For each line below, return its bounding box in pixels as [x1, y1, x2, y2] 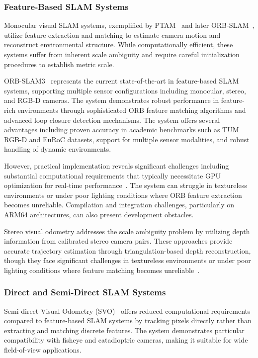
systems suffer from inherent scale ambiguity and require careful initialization [4, 49, 240, 59]
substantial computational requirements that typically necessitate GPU [4, 170, 221, 180]
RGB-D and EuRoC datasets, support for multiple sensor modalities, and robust [4, 134, 250, 144]
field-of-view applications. [4, 345, 82, 355]
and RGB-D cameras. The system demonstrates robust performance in [4, 95, 219, 105]
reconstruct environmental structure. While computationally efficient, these [4, 39, 233, 50]
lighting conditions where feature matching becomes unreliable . [4, 265, 200, 275]
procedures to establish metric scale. [4, 59, 114, 69]
